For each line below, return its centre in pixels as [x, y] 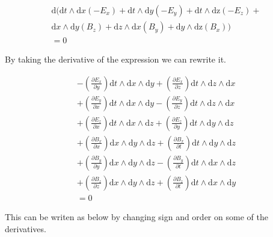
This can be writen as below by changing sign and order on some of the [136, 216]
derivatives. [26, 228]
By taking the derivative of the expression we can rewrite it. [115, 59]
